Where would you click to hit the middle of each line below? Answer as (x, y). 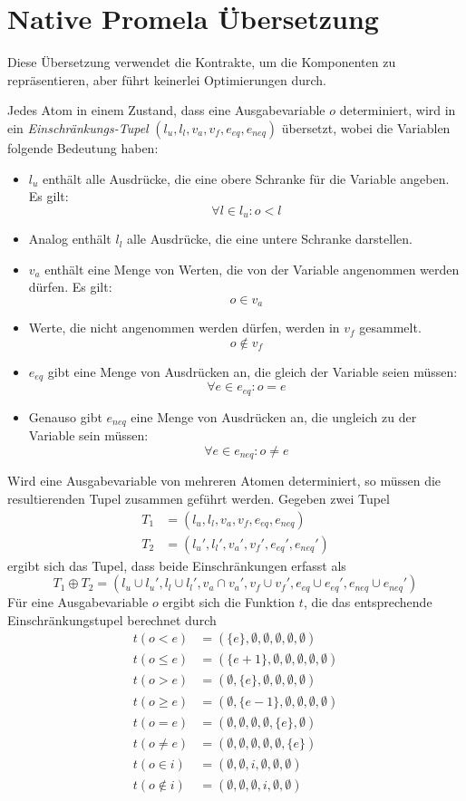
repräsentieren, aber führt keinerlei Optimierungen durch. (167, 79)
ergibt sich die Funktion (229, 602)
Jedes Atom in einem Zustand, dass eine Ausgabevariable (166, 110)
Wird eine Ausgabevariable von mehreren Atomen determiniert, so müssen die (224, 481)
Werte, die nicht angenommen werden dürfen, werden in (184, 328)
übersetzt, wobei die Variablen (366, 127)
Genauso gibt (65, 416)
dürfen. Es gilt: (70, 287)
